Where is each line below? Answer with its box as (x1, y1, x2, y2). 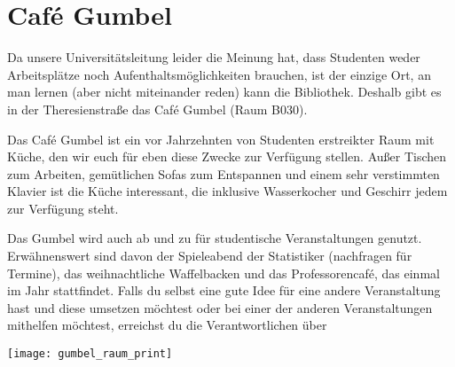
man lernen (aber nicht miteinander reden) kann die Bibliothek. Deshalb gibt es (7, 82, 442, 101)
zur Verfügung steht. (7, 199, 119, 217)
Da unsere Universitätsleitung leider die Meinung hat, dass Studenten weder (7, 48, 420, 66)
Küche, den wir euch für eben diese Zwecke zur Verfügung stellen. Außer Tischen (7, 147, 447, 166)
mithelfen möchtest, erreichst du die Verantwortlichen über (7, 316, 327, 334)
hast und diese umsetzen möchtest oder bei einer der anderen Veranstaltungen (7, 298, 433, 316)
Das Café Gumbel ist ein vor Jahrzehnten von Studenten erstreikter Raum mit (7, 129, 435, 148)
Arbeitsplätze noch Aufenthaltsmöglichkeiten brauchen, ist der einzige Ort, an (7, 65, 431, 83)
